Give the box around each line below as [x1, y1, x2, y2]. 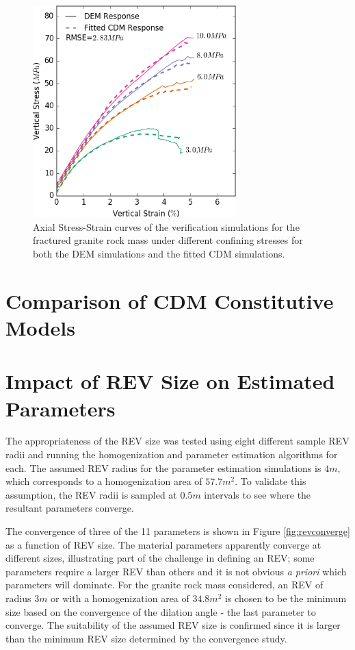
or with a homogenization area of [51, 590, 189, 605]
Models [5, 313, 75, 341]
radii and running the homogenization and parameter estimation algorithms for [5, 447, 338, 462]
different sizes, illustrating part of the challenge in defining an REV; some [5, 551, 315, 565]
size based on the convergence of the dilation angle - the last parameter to [5, 604, 316, 618]
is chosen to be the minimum [225, 590, 347, 605]
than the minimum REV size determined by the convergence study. [5, 631, 287, 645]
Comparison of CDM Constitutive [5, 286, 334, 314]
